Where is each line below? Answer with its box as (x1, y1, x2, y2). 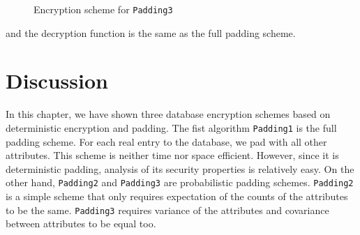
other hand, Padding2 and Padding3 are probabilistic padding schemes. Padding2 (6, 175, 354, 190)
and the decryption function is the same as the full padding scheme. (6, 25, 296, 40)
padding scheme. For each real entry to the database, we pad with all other (6, 134, 327, 149)
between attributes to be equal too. (6, 216, 156, 231)
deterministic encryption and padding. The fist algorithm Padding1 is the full (6, 120, 337, 135)
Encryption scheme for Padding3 (33, 2, 173, 16)
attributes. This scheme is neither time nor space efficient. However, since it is (6, 148, 339, 162)
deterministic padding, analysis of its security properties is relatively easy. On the (6, 161, 354, 176)
